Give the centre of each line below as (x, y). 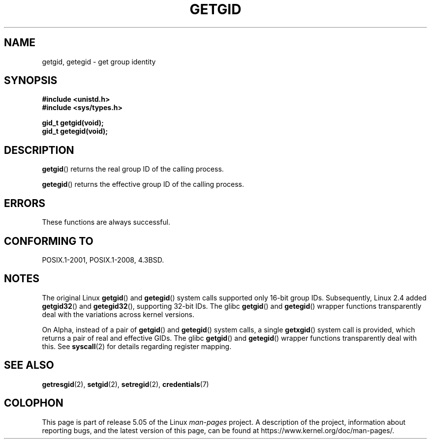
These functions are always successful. (106, 222)
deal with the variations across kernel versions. (118, 314)
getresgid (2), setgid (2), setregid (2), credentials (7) (125, 384)
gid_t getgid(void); (73, 123)
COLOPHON (34, 403)
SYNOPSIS (31, 81)
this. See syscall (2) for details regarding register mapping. (137, 346)
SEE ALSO (29, 365)
